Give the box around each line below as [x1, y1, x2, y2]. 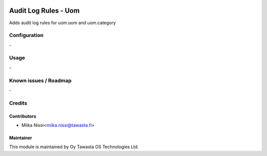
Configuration [9, 32, 44, 39]
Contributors [9, 113, 37, 119]
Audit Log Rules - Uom [9, 6, 80, 15]
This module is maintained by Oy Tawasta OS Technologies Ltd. [9, 144, 139, 150]
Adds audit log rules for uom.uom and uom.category [9, 20, 116, 26]
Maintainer [9, 135, 32, 141]
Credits [9, 99, 27, 106]
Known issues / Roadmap [9, 77, 72, 84]
